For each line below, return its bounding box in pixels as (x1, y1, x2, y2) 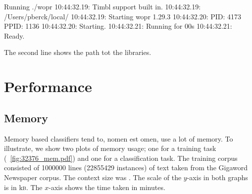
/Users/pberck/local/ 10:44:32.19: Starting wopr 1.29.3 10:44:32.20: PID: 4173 (4, 11, 242, 21)
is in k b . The (4, 182, 43, 192)
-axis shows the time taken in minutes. (49, 182, 165, 192)
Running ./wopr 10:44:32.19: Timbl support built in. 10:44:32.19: (4, 1, 201, 11)
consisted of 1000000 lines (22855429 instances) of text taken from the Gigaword (4, 162, 248, 173)
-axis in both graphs (187, 172, 248, 182)
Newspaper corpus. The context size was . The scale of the (4, 172, 182, 182)
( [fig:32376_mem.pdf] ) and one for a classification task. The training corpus (4, 152, 238, 163)
